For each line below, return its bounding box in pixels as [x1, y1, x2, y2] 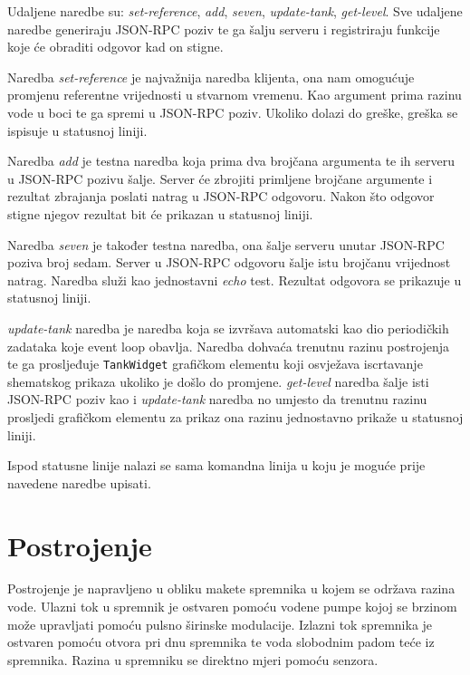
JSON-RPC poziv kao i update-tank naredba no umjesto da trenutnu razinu [7, 390, 427, 409]
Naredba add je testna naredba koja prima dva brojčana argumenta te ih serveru [7, 151, 456, 170]
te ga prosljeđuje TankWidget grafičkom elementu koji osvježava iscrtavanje [7, 354, 423, 373]
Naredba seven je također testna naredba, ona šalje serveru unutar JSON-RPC [7, 235, 445, 254]
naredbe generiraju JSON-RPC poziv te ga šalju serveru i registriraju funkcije [7, 19, 440, 38]
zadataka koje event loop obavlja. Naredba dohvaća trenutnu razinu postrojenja [7, 336, 449, 355]
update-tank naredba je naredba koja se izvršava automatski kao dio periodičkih [7, 318, 449, 337]
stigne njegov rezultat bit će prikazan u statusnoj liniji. [7, 204, 313, 223]
